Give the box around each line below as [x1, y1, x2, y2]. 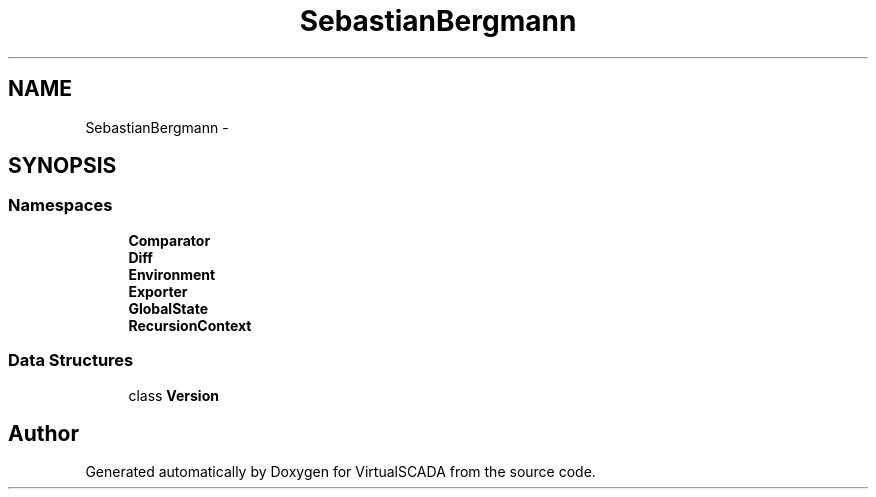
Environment [128, 265, 216, 283]
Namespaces [8, 195, 113, 216]
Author [8, 420, 79, 446]
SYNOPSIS [8, 153, 117, 179]
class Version [128, 386, 219, 404]
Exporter [128, 282, 188, 300]
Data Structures [8, 350, 134, 371]
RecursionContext [128, 316, 252, 334]
